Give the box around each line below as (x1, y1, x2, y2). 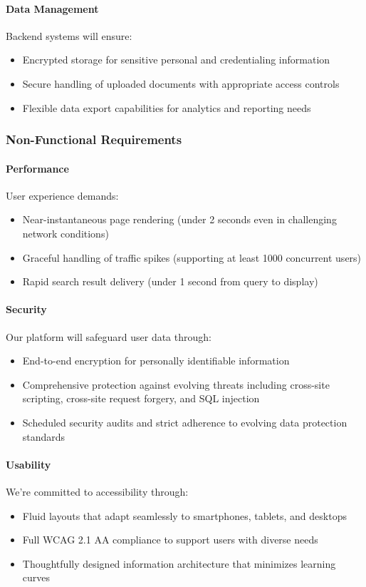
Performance (6, 160, 69, 175)
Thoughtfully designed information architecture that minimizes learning (22, 556, 336, 571)
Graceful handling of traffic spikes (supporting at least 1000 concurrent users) (22, 250, 362, 265)
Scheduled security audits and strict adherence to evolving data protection (22, 414, 347, 429)
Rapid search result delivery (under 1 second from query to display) (22, 274, 318, 289)
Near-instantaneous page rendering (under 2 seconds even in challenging (22, 212, 337, 227)
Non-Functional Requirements (6, 131, 182, 148)
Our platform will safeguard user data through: (6, 329, 211, 344)
